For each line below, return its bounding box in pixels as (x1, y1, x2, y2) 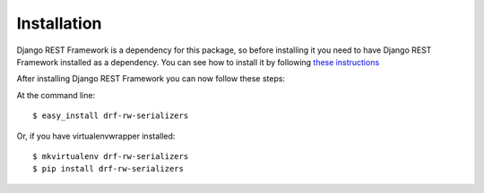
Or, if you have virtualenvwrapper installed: (16, 130, 176, 141)
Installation (16, 13, 102, 33)
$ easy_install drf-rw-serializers (32, 111, 189, 121)
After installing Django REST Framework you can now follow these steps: (16, 73, 286, 84)
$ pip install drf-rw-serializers (32, 164, 184, 174)
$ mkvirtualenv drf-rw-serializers (32, 151, 189, 161)
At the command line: (16, 89, 96, 100)
